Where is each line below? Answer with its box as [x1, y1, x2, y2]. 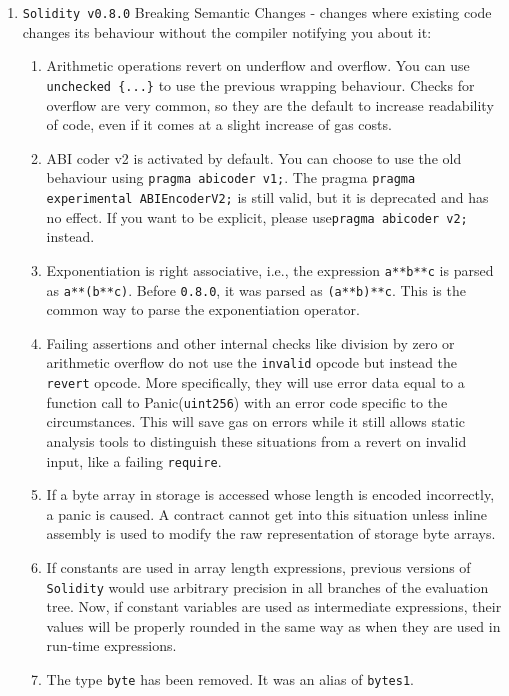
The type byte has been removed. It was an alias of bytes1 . [46, 668, 414, 689]
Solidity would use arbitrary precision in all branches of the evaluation [46, 576, 489, 597]
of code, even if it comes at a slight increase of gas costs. [46, 114, 392, 135]
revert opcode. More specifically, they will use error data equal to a [46, 372, 465, 392]
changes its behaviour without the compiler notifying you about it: [22, 21, 432, 42]
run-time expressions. [46, 635, 177, 656]
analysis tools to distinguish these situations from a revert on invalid [46, 430, 467, 451]
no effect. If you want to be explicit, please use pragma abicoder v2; [46, 206, 468, 227]
